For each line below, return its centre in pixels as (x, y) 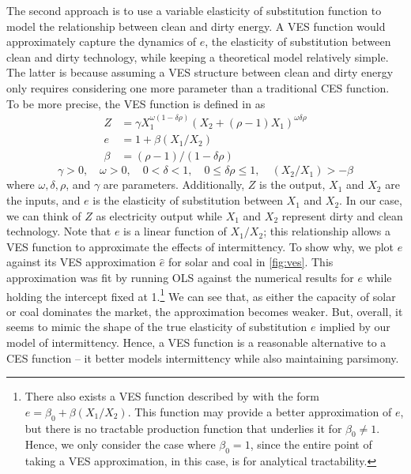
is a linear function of (175, 231)
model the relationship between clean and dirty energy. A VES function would (196, 26)
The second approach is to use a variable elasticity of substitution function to (194, 10)
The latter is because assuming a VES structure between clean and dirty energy (200, 72)
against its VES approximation (81, 262)
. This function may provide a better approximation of (260, 411)
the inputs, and (43, 200)
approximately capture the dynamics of (102, 41)
